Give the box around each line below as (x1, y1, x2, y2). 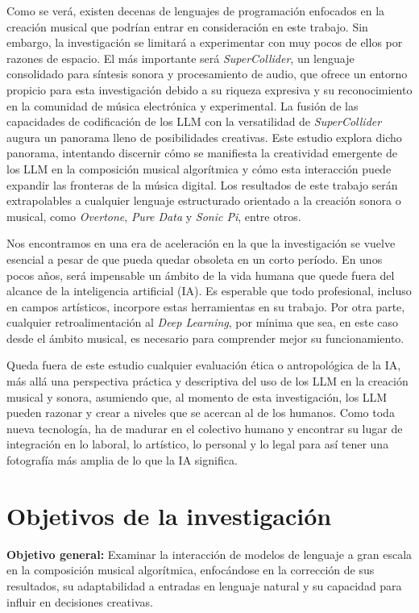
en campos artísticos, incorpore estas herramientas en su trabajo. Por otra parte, (6, 298, 405, 315)
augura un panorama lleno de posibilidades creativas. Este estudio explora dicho (6, 128, 402, 145)
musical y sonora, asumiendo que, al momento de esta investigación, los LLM (6, 388, 388, 405)
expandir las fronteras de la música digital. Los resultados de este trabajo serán (6, 176, 398, 193)
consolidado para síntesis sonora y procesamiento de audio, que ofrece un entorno (6, 65, 408, 82)
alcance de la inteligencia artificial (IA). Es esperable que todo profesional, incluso (6, 282, 412, 299)
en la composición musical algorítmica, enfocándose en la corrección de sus (6, 561, 375, 578)
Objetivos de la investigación (6, 498, 332, 532)
